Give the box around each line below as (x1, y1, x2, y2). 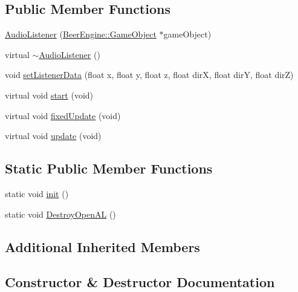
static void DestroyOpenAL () (5, 207, 116, 220)
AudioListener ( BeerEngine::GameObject (5, 28, 157, 41)
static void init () (5, 187, 69, 200)
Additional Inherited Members (5, 237, 200, 256)
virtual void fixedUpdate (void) (5, 109, 121, 122)
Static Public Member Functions (5, 159, 213, 178)
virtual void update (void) (5, 129, 102, 142)
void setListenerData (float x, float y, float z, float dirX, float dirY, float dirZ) (5, 68, 294, 81)
